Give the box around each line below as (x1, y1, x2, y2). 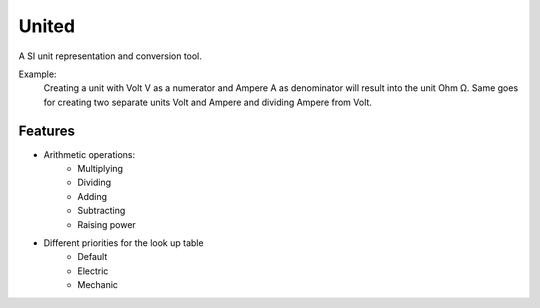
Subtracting (77, 205, 126, 217)
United (18, 15, 75, 37)
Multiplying (77, 163, 124, 175)
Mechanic (77, 279, 119, 291)
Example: (18, 68, 57, 80)
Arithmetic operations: (43, 148, 135, 160)
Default (77, 251, 108, 263)
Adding (77, 190, 108, 202)
